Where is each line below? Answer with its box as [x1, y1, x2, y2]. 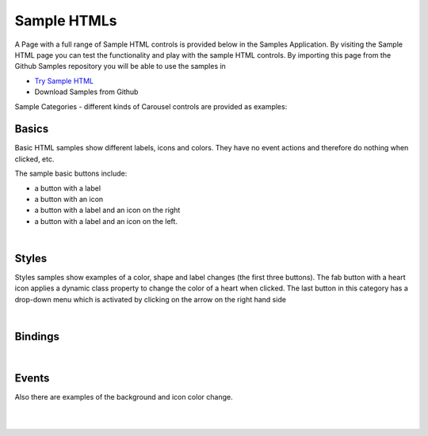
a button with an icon [34, 194, 104, 203]
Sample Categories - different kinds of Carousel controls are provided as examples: [14, 101, 288, 111]
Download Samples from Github [34, 87, 139, 97]
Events [14, 371, 50, 385]
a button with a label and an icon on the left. [34, 216, 178, 226]
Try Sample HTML [34, 76, 94, 85]
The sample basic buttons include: [14, 169, 128, 178]
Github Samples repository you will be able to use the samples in [14, 62, 226, 71]
